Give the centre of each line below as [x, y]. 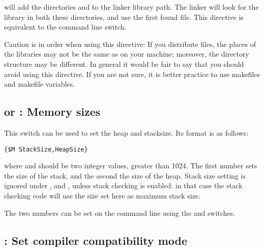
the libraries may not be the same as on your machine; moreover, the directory [127, 54]
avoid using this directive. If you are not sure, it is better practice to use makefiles [132, 74]
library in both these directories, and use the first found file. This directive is [124, 17]
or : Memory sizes [52, 111]
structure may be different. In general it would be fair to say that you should [124, 64]
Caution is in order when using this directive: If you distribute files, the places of [130, 44]
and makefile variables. [39, 84]
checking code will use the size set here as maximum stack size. [102, 195]
